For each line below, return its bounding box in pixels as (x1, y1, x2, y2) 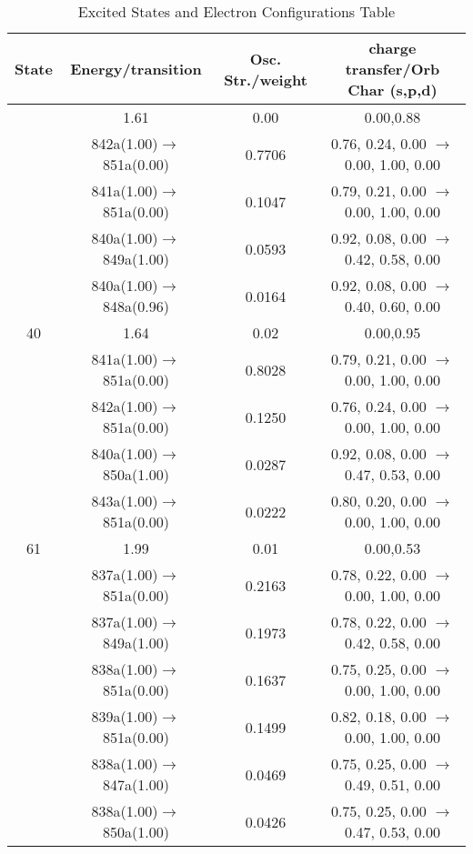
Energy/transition (70, 58, 202, 79)
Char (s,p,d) (347, 79, 438, 100)
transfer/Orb (345, 58, 440, 79)
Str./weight (224, 68, 307, 90)
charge (368, 37, 417, 58)
